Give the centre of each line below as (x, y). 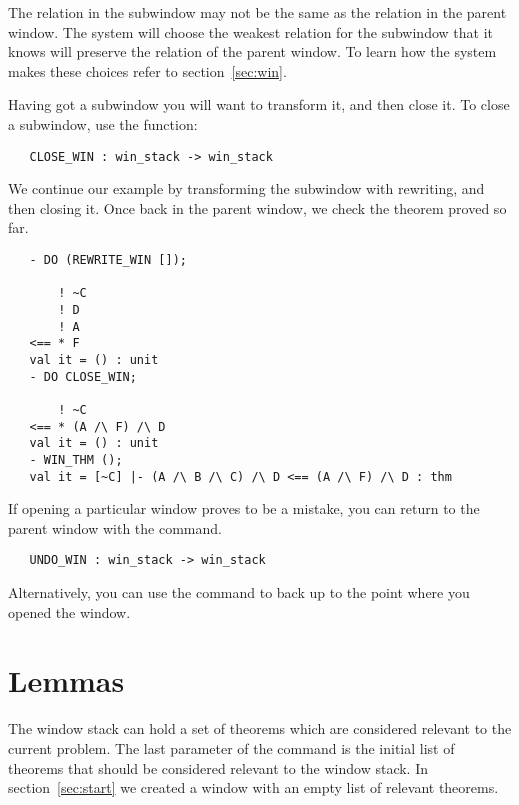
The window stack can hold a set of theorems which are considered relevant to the (260, 728)
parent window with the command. (115, 527)
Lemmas (66, 680)
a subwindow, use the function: (103, 123)
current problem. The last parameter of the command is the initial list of (231, 747)
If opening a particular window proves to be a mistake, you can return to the (244, 508)
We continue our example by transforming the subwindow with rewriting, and (246, 188)
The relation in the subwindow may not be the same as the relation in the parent (257, 12)
